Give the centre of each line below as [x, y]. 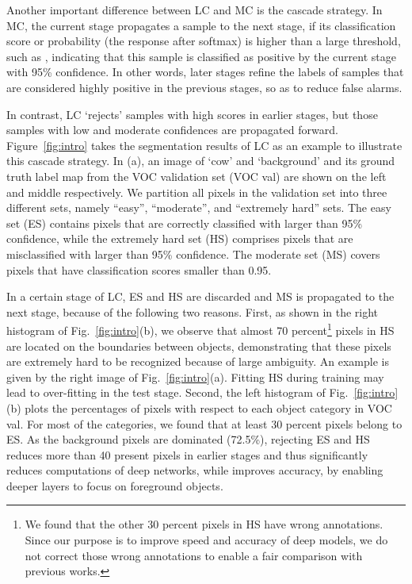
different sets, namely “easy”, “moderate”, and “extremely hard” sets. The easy [199, 207]
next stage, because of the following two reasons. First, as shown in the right [193, 311]
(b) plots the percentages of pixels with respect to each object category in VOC [199, 407]
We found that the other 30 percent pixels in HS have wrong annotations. [204, 524]
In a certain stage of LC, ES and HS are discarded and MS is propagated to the [200, 296]
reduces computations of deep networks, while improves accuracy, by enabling [195, 470]
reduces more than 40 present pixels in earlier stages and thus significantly [187, 454]
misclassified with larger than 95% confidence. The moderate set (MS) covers [193, 254]
